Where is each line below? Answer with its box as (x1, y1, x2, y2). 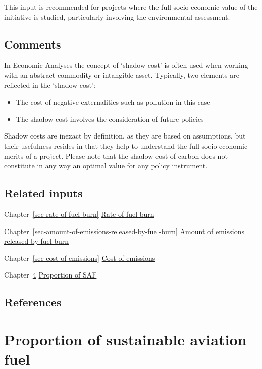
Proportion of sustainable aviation (4, 329, 247, 349)
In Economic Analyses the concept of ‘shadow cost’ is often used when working (4, 60, 248, 70)
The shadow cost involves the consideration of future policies (16, 113, 204, 124)
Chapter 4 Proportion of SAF (4, 269, 97, 280)
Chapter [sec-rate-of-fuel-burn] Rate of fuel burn (4, 208, 154, 219)
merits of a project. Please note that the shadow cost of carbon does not (4, 150, 228, 161)
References (4, 294, 62, 310)
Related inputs (4, 185, 83, 201)
